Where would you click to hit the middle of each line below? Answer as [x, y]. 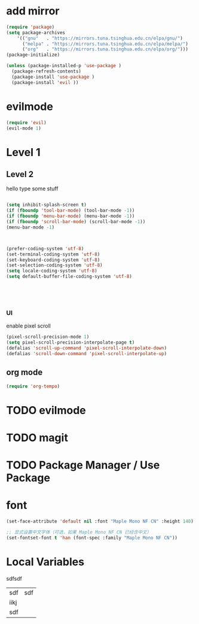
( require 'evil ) [26, 122]
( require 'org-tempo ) [33, 386]
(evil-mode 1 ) [24, 128]
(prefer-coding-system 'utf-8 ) [45, 248]
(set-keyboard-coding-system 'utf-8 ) [53, 260]
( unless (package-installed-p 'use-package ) [64, 66]
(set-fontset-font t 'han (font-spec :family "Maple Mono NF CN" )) [92, 538]
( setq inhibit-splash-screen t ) [46, 205]
